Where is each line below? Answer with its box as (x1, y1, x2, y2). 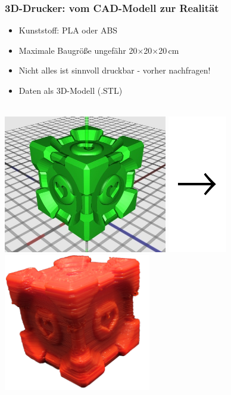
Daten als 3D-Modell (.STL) (18, 84, 123, 96)
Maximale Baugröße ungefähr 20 (18, 44, 138, 56)
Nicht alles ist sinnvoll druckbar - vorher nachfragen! (18, 64, 211, 76)
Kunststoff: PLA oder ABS (18, 24, 118, 36)
